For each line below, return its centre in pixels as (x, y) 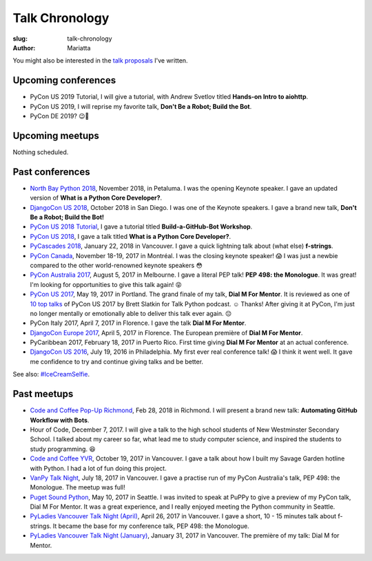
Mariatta (79, 47)
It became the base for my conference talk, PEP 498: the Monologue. (151, 526)
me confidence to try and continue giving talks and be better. (116, 361)
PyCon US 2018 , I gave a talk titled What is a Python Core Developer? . (131, 236)
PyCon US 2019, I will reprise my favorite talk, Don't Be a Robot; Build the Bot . (141, 106)
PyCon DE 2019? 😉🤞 (60, 116)
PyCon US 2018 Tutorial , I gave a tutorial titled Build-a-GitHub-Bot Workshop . (141, 226)
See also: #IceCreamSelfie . (51, 374)
